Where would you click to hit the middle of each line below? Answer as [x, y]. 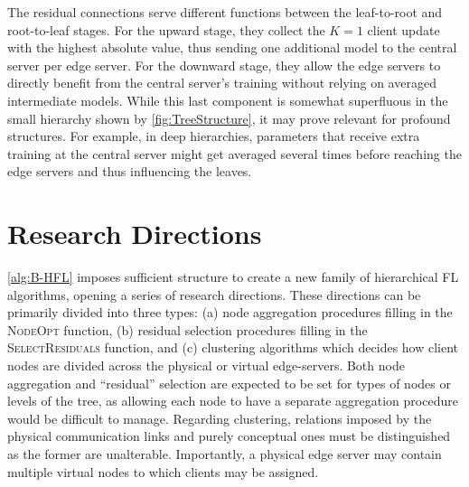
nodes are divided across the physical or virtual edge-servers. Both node [206, 365]
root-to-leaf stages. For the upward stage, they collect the [166, 29]
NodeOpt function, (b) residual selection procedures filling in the [188, 329]
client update [403, 29]
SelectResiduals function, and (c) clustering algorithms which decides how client [233, 347]
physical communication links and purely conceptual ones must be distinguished [229, 436]
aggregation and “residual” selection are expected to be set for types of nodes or [229, 383]
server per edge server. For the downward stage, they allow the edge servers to [224, 65]
